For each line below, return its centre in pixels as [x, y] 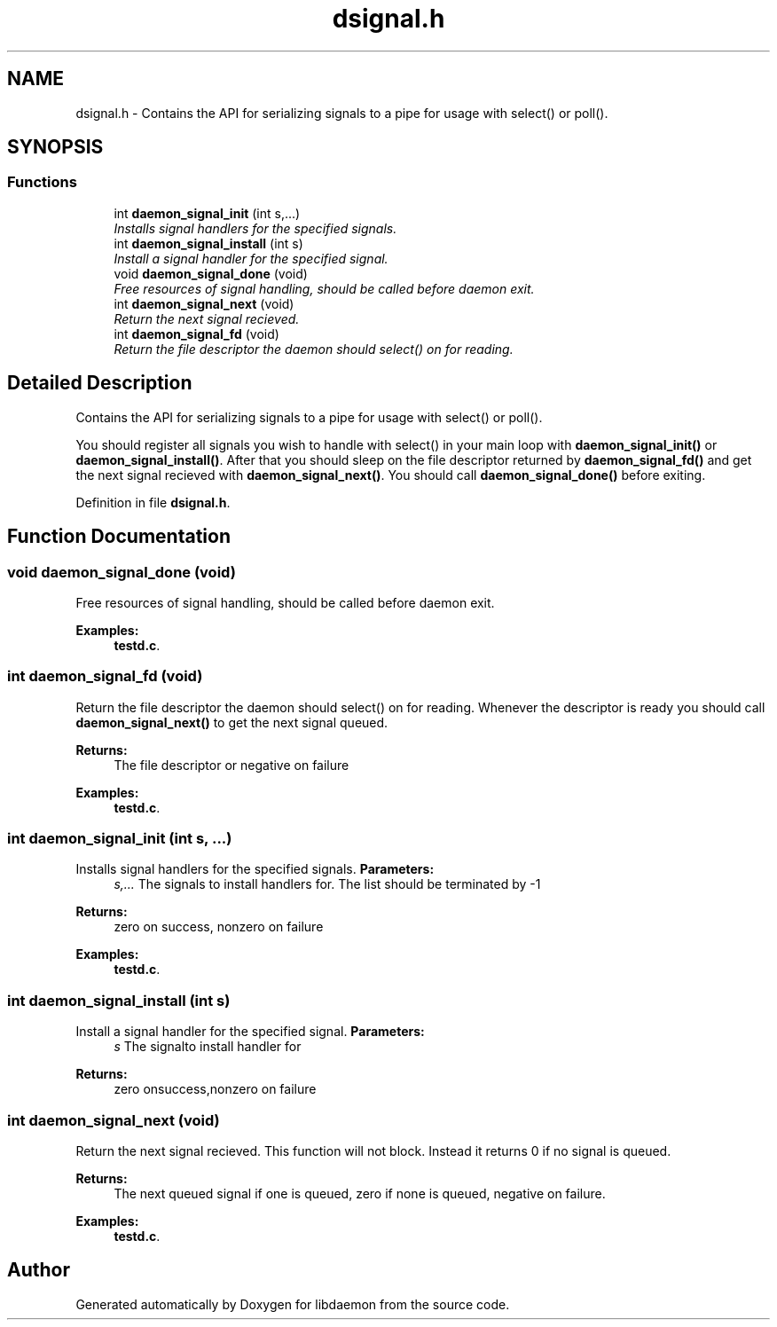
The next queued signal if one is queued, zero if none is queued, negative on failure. [360, 1193]
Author [39, 1270]
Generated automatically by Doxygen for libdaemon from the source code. [293, 1304]
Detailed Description [100, 383]
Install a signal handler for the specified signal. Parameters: [250, 1032]
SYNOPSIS [55, 147]
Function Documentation [119, 537]
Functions [42, 182]
